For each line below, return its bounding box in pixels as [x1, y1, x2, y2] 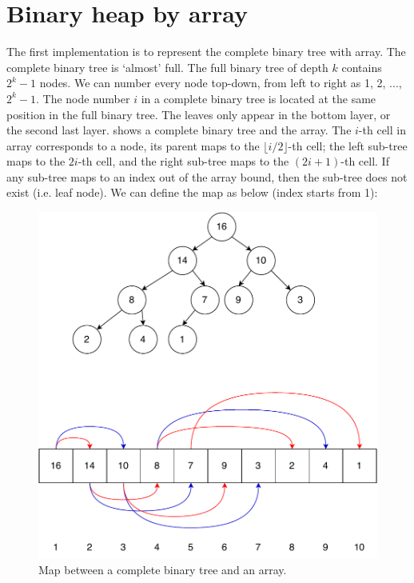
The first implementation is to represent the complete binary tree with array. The [6, 43, 406, 60]
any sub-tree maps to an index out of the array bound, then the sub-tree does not [6, 168, 408, 185]
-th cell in [358, 122, 406, 138]
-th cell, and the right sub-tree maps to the [78, 153, 289, 170]
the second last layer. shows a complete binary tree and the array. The [6, 122, 352, 138]
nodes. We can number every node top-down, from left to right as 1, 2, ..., [39, 74, 402, 91]
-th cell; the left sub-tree [288, 137, 408, 154]
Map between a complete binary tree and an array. [38, 561, 287, 577]
